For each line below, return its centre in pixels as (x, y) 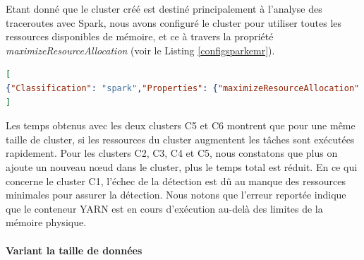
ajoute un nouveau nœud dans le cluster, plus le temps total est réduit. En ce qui (182, 166)
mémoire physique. (46, 222)
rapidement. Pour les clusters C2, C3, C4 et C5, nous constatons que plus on (172, 153)
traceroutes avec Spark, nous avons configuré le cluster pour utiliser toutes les (174, 22)
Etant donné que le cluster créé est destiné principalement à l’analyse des (164, 8)
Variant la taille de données (74, 250)
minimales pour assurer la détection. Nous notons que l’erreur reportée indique (176, 195)
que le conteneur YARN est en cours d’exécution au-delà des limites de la (164, 208)
